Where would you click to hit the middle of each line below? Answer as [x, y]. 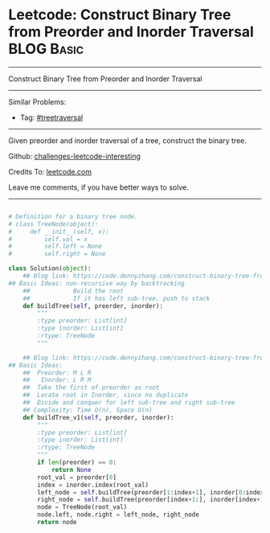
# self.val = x [48, 239]
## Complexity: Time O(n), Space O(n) [88, 410]
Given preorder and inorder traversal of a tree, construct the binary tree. [127, 140]
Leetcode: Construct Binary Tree [120, 15]
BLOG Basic [46, 49]
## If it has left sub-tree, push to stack [117, 298]
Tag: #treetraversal [51, 117]
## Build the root [74, 291]
